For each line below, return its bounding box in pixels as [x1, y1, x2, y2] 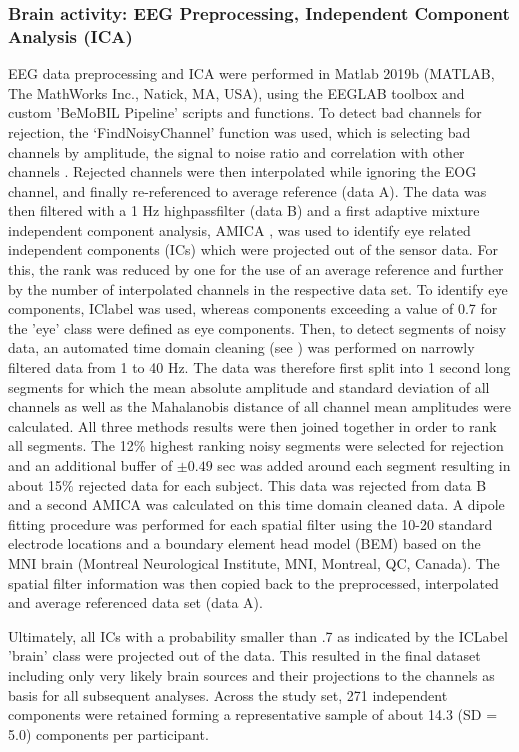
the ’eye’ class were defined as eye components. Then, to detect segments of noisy [8, 317, 507, 338]
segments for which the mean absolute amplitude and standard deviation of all [8, 376, 490, 397]
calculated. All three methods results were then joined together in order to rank [8, 415, 497, 436]
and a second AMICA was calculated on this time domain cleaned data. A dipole [8, 494, 505, 515]
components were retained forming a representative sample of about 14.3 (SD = [8, 704, 498, 725]
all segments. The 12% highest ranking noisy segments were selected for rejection [8, 435, 504, 456]
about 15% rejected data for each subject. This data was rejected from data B [8, 474, 487, 495]
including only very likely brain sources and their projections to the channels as [8, 664, 495, 685]
